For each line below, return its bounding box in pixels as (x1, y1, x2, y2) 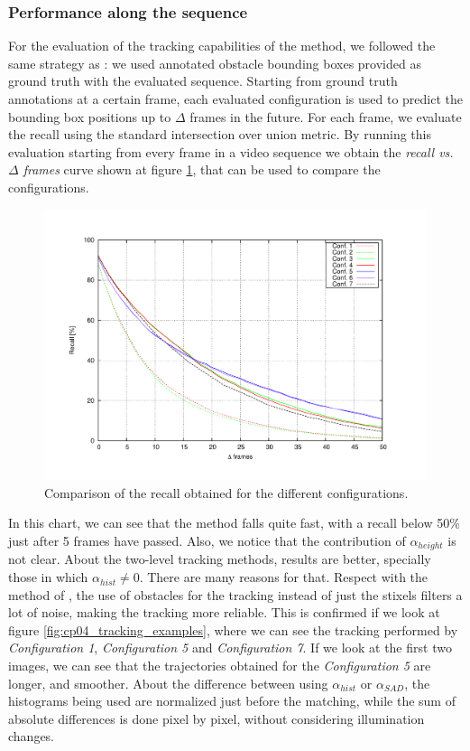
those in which (8, 568, 88, 587)
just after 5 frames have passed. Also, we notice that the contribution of (8, 531, 406, 549)
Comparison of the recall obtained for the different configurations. (44, 483, 409, 502)
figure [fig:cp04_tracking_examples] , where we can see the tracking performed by (8, 620, 458, 639)
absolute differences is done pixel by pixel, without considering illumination (8, 709, 425, 728)
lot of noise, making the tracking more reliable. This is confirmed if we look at (8, 603, 440, 622)
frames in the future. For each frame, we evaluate (189, 107, 462, 126)
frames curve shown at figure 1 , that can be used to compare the (23, 160, 381, 179)
